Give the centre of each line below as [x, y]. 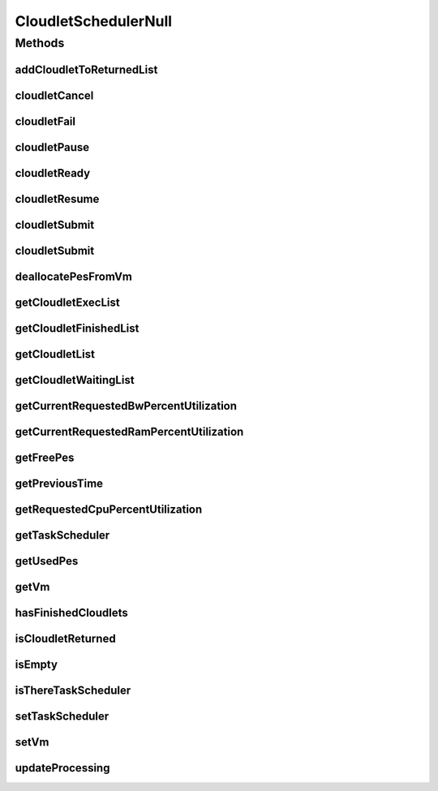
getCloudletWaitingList [75, 380]
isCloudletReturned [66, 638]
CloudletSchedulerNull [94, 21]
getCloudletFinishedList [77, 328]
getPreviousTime [59, 483]
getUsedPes [47, 561]
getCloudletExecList [68, 302]
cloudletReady [53, 173]
